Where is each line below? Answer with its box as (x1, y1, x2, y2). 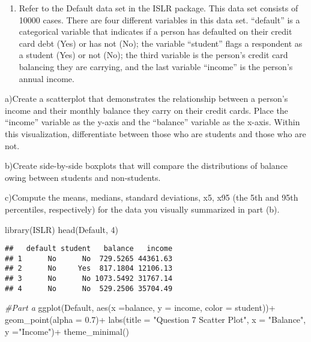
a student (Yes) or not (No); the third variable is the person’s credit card (19, 49, 288, 61)
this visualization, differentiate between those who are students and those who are (5, 127, 306, 140)
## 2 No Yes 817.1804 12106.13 (5, 264, 173, 273)
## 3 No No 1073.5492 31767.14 (5, 274, 173, 283)
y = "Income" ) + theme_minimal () (5, 325, 129, 337)
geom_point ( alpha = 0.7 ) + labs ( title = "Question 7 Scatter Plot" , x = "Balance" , (5, 313, 306, 325)
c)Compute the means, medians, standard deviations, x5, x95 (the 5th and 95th (5, 191, 298, 204)
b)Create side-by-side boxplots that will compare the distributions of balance (5, 159, 288, 172)
